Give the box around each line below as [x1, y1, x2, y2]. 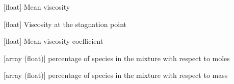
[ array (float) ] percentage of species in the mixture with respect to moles [4, 52, 230, 63]
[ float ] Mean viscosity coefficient [4, 36, 103, 46]
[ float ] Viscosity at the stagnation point [4, 18, 127, 29]
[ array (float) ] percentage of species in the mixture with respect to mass [4, 70, 228, 80]
